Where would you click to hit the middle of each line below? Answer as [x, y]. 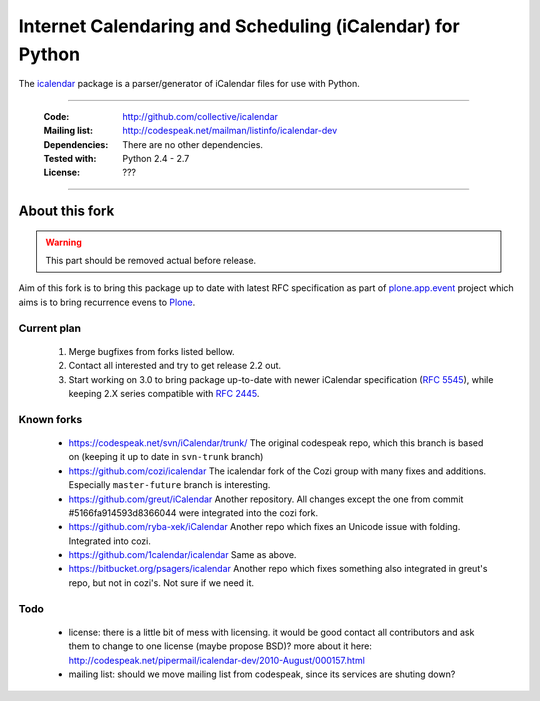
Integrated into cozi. [110, 541]
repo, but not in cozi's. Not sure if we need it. [161, 582]
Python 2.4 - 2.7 [156, 158]
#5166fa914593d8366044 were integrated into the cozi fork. [193, 512]
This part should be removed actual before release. [151, 261]
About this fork [66, 211]
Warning [63, 242]
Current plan [50, 328]
